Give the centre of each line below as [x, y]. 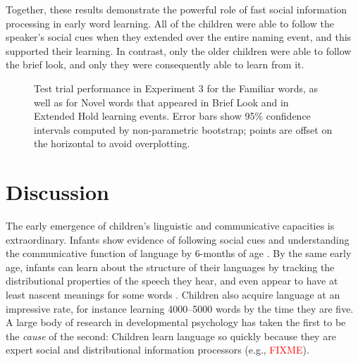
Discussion [57, 192]
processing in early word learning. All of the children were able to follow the [170, 23]
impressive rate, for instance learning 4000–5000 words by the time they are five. [180, 308]
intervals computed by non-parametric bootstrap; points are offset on [183, 129]
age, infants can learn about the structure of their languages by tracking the [170, 267]
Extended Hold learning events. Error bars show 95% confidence [172, 116]
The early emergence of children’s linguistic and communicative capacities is [170, 226]
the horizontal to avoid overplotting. [112, 143]
